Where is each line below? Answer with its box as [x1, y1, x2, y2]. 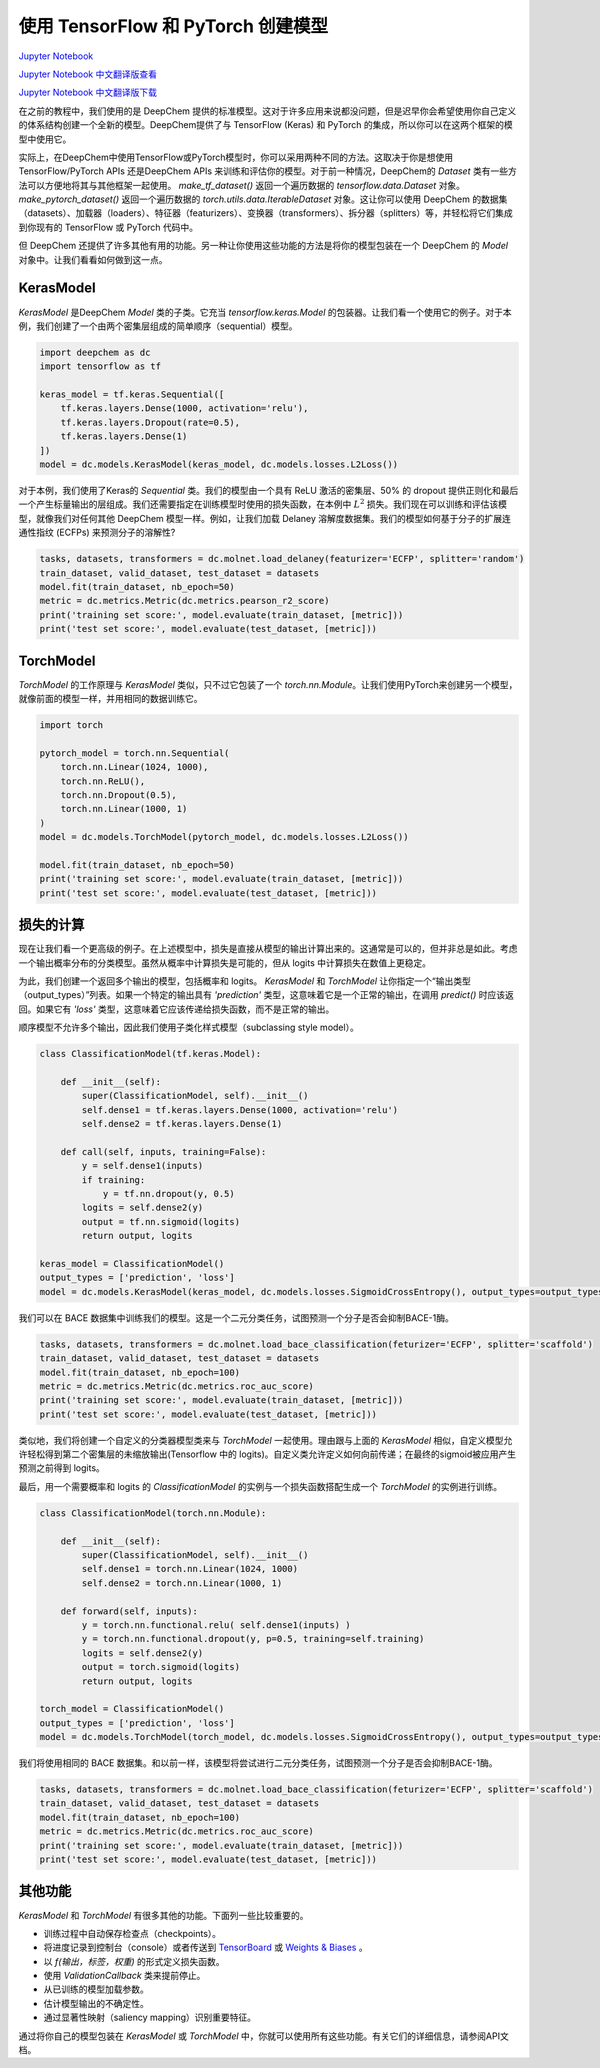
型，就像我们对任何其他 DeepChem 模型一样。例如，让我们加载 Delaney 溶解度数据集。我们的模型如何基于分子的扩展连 [18, 512, 512, 524]
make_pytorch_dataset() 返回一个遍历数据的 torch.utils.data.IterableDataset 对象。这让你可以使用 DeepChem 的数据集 [18, 193, 508, 205]
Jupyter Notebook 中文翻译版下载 [18, 86, 157, 99]
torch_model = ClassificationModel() [39, 1703, 225, 1715]
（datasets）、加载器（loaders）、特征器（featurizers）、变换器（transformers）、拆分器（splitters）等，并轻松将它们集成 [18, 207, 514, 219]
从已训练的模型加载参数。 [43, 1983, 149, 1995]
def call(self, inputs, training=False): [60, 1146, 267, 1157]
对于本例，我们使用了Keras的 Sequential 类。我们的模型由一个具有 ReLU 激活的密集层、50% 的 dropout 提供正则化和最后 [18, 485, 519, 497]
